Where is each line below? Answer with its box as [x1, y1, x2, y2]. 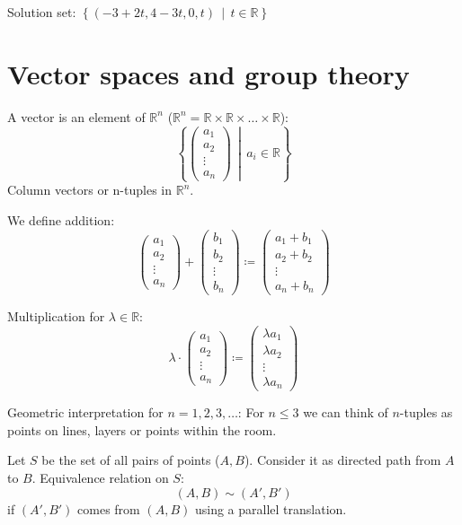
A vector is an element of [7, 107, 146, 126]
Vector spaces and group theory [7, 55, 410, 92]
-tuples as [399, 403, 453, 422]
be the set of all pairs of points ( [41, 451, 220, 469]
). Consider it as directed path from [244, 451, 441, 469]
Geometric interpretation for [7, 403, 164, 422]
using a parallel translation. [194, 499, 347, 518]
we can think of [303, 403, 388, 422]
